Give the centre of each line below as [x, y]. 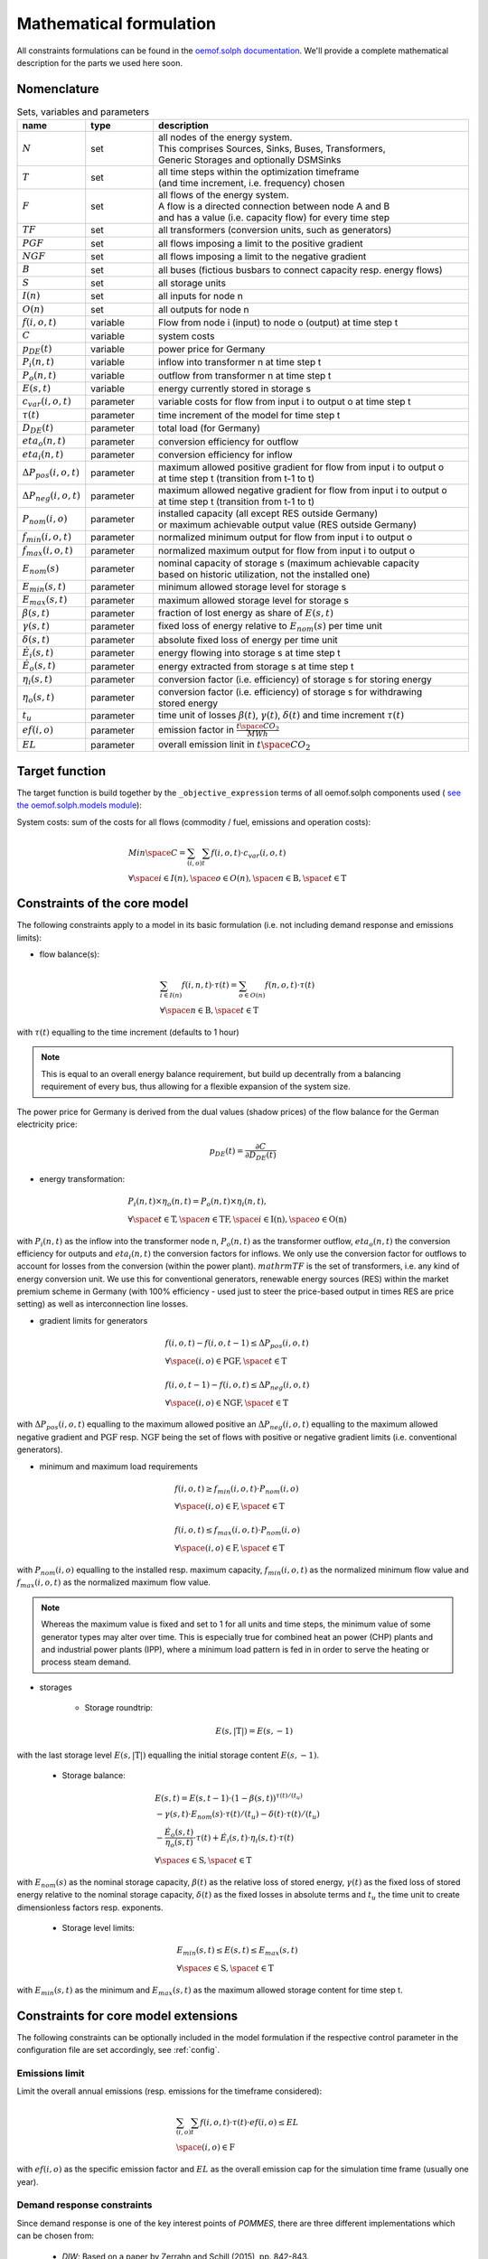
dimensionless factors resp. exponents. [90, 1907]
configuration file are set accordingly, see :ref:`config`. [118, 2050]
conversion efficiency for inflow [225, 455]
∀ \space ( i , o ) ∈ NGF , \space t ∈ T [227, 1402]
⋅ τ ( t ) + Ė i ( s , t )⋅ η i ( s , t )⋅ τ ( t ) [243, 1839]
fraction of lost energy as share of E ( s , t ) [246, 613]
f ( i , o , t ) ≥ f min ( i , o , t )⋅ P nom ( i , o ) [237, 1489]
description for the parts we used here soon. [99, 62]
